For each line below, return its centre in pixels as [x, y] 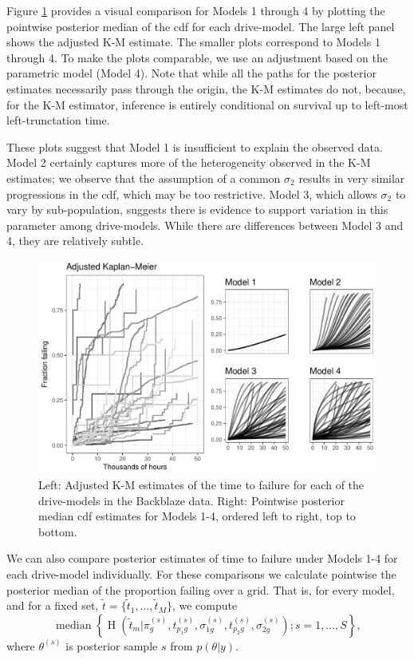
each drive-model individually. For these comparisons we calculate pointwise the [201, 573]
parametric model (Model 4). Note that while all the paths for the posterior [191, 73]
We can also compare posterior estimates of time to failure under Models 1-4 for [202, 558]
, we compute [205, 605]
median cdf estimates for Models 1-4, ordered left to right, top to [197, 516]
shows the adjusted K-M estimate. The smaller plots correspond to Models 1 [193, 42]
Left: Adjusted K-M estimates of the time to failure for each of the [201, 484]
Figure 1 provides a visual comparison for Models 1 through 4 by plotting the [196, 10]
